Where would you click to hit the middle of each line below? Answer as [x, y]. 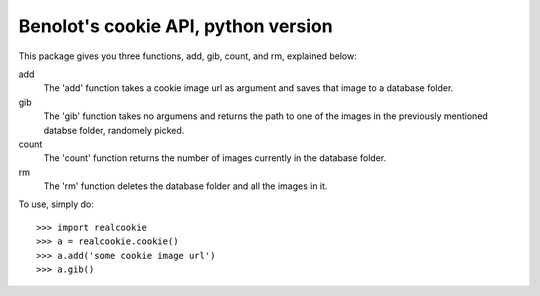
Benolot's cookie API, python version [176, 26]
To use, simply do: [56, 204]
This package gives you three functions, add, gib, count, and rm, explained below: [187, 56]
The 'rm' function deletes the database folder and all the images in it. [185, 186]
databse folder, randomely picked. [114, 130]
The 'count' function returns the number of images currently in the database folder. [215, 158]
